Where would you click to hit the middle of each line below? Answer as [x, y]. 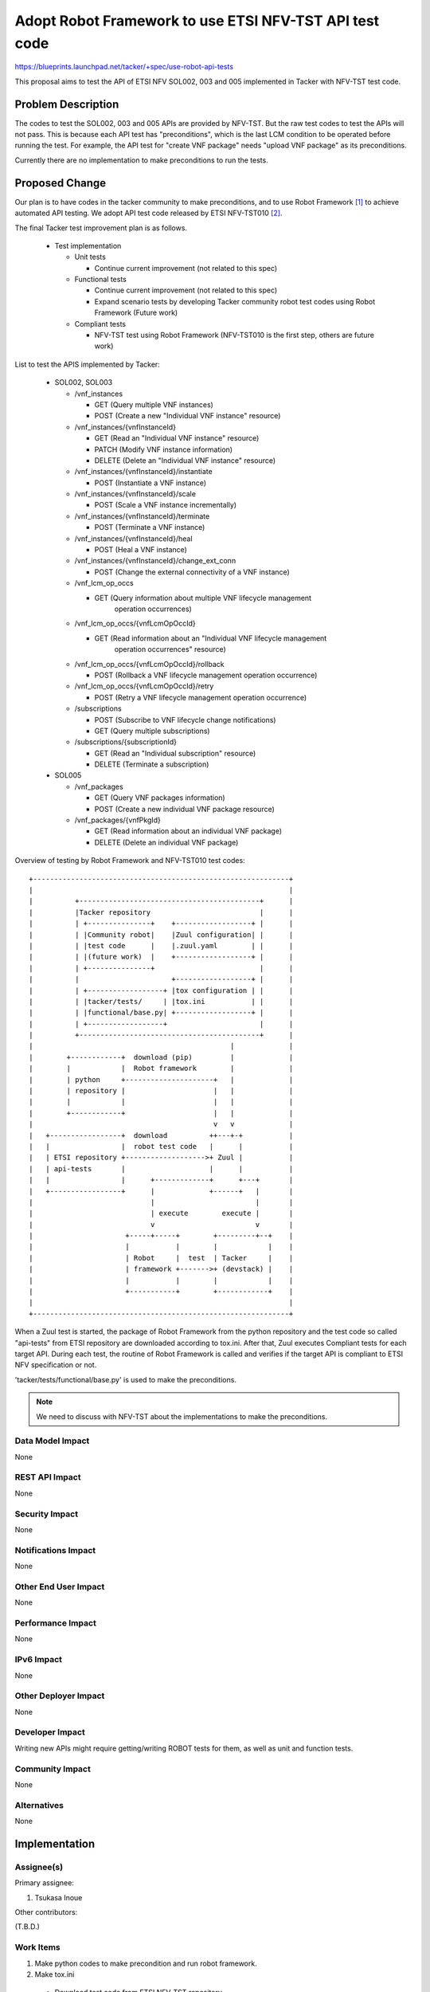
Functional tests [100, 280]
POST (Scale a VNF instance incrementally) [166, 505]
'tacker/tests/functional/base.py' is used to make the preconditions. [125, 1379]
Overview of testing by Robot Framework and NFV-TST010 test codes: [130, 861]
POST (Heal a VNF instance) [141, 550]
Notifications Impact [55, 1550]
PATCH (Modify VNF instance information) [164, 449]
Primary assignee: [45, 1883]
